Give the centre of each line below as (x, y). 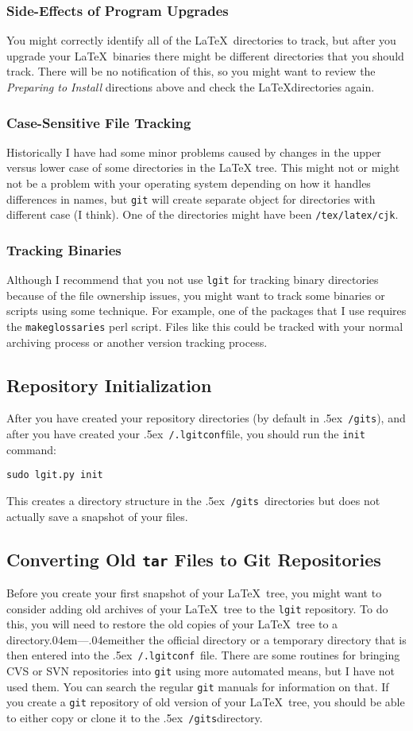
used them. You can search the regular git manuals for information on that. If (198, 686)
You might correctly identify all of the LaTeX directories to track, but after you (201, 40)
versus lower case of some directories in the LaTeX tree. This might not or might (203, 167)
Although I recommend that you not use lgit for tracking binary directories (193, 280)
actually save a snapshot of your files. (97, 516)
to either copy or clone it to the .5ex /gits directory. (135, 718)
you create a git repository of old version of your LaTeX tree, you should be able (206, 702)
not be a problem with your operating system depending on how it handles (189, 183)
